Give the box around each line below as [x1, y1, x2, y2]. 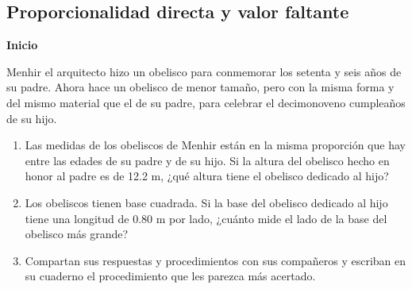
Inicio [6, 37, 38, 53]
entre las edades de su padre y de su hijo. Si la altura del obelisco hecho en [25, 152, 390, 168]
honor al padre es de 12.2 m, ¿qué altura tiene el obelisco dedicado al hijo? [25, 168, 389, 184]
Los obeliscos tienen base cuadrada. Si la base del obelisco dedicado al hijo [25, 194, 388, 210]
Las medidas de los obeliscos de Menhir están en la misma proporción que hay [25, 137, 406, 153]
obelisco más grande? [25, 225, 129, 242]
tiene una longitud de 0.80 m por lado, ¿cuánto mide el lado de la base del [25, 210, 387, 226]
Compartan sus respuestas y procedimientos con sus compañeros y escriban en [25, 252, 406, 268]
